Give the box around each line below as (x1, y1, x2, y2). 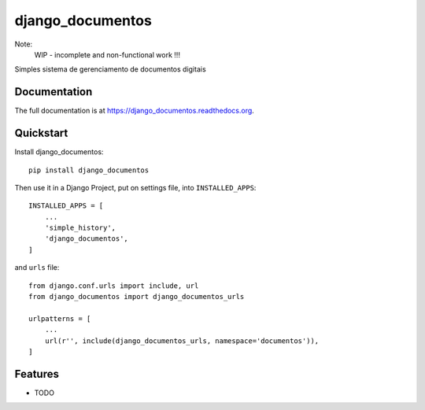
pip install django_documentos (28, 165, 150, 175)
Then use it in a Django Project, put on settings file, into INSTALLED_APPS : (14, 183, 257, 192)
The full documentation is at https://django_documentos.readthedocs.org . (14, 106, 255, 116)
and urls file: (14, 263, 60, 272)
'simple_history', (44, 223, 116, 232)
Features (14, 367, 59, 381)
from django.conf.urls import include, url (28, 281, 199, 290)
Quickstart (14, 127, 68, 140)
